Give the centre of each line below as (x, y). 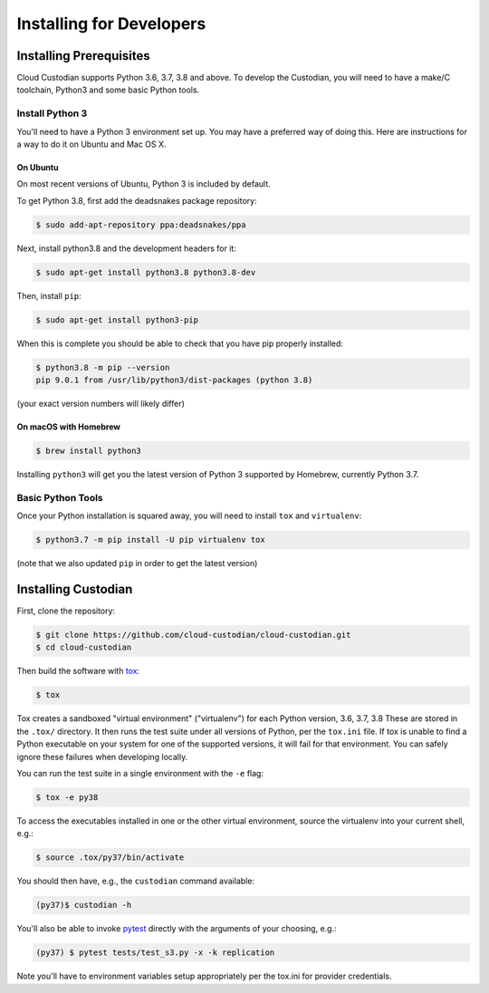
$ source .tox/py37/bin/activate (110, 858)
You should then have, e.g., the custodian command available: (136, 881)
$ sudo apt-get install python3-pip (117, 320)
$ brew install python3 (89, 451)
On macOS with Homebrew (69, 427)
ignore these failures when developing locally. (102, 757)
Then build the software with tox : (78, 671)
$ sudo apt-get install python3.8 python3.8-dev (146, 272)
